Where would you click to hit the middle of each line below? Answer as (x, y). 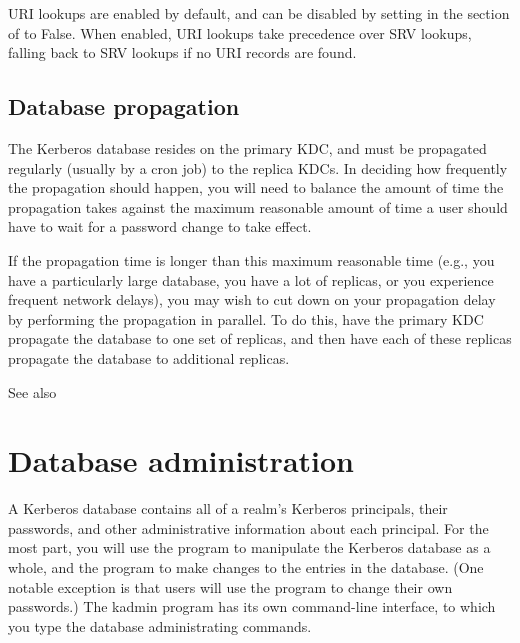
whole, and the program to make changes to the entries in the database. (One (246, 567)
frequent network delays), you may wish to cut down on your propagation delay (252, 299)
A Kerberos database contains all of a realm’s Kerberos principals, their (228, 508)
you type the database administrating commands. (160, 625)
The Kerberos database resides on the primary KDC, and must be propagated (247, 147)
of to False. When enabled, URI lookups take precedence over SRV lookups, (240, 32)
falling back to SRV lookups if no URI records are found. (182, 52)
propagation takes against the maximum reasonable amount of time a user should (258, 206)
